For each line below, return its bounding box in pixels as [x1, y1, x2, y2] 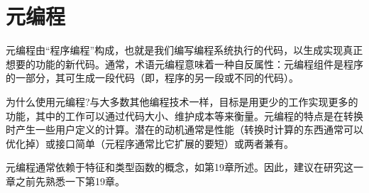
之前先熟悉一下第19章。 [15, 173, 125, 188]
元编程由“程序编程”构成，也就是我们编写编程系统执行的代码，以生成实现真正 [6, 43, 363, 57]
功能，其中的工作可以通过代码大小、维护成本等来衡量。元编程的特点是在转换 [6, 108, 363, 123]
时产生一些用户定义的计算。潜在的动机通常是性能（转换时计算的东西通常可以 [6, 122, 363, 137]
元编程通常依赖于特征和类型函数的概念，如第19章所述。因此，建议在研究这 [6, 160, 353, 175]
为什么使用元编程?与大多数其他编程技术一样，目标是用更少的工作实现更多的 [6, 94, 358, 109]
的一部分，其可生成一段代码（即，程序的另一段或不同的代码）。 [6, 70, 299, 85]
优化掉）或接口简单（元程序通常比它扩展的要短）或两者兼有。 [6, 136, 294, 150]
